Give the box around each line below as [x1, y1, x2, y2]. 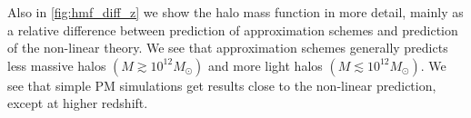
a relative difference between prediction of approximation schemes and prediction [7, 20, 458, 39]
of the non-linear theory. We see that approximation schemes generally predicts [7, 38, 448, 57]
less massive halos [7, 55, 106, 74]
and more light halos [208, 55, 323, 74]
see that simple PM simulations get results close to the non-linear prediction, [7, 75, 436, 94]
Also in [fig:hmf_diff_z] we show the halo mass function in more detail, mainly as [7, 3, 464, 21]
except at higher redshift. [7, 93, 148, 113]
